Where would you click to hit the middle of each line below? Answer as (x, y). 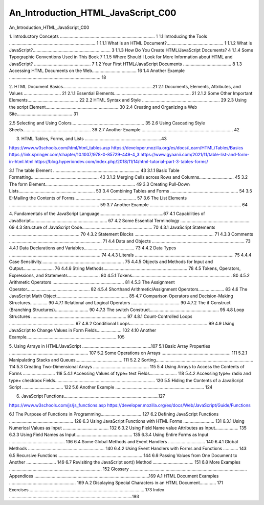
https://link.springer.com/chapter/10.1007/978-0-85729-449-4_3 (74, 155)
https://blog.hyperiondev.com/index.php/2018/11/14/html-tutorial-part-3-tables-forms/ (121, 161)
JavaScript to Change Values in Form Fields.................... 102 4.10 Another (83, 330)
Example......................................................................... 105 (67, 337)
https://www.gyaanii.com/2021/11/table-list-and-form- (195, 155)
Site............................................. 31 (44, 114)
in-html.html (21, 161)
